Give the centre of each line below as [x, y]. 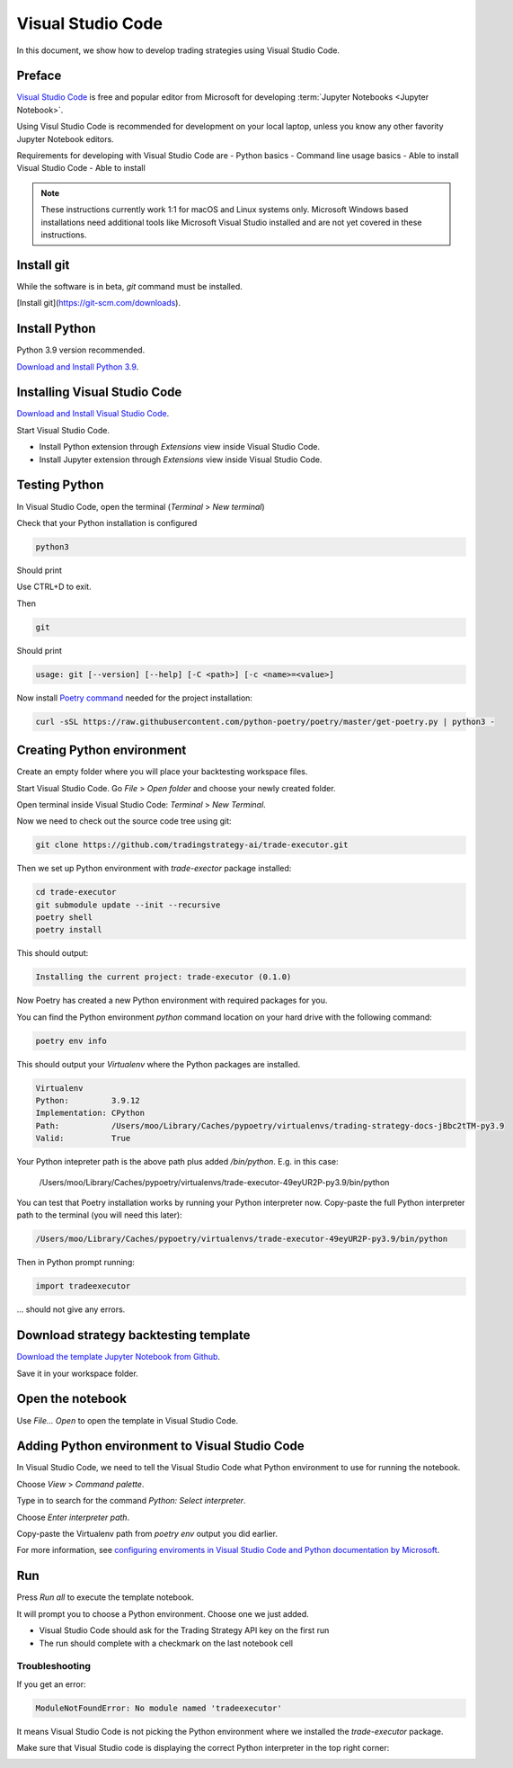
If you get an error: [51, 1684]
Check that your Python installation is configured [107, 522]
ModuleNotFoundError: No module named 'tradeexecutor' [159, 1708]
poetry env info [71, 1040]
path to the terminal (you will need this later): [100, 1215]
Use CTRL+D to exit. [54, 587]
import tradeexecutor [83, 1286]
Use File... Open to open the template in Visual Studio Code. [127, 1420]
